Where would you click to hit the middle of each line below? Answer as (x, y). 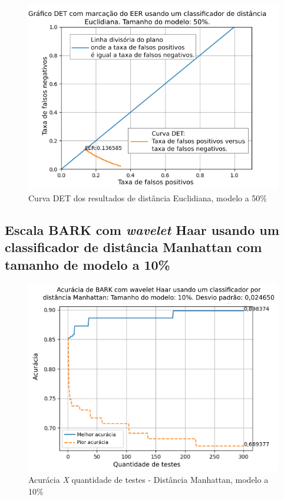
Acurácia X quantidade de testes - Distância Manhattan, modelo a (148, 479)
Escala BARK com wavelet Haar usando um (142, 229)
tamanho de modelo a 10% (87, 264)
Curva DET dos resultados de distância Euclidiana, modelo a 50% (148, 197)
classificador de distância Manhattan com (133, 247)
